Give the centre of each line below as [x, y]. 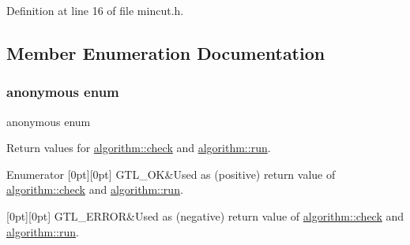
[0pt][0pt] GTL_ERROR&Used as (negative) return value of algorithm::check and [205, 215]
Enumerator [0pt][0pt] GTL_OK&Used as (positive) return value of [171, 174]
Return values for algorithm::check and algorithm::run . [139, 148]
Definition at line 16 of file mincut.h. [95, 10]
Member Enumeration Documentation [166, 52]
